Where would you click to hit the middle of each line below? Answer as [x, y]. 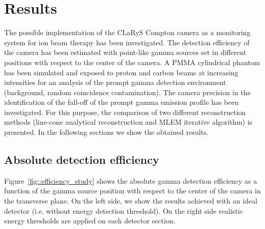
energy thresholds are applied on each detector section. [90, 221]
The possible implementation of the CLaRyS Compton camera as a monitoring [127, 32]
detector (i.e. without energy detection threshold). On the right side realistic [124, 210]
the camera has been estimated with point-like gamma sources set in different [125, 52]
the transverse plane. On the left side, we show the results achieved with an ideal [131, 201]
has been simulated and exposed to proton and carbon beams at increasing [121, 72]
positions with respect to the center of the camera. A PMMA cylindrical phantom [132, 62]
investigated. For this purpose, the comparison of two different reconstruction [125, 112]
